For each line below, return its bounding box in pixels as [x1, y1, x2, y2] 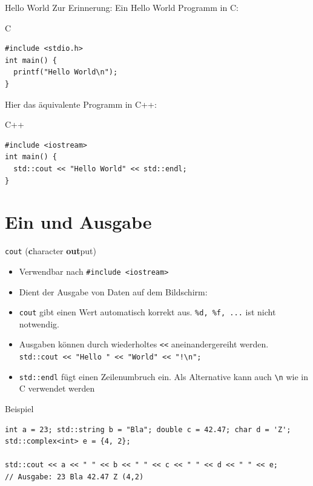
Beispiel [5, 402, 34, 415]
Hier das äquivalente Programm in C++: [5, 97, 157, 110]
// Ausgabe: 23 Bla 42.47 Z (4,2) [5, 472, 144, 481]
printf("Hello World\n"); [13, 68, 118, 77]
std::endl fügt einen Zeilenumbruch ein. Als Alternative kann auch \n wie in [19, 370, 308, 383]
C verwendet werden [19, 382, 95, 395]
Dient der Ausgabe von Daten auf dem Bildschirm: [19, 285, 208, 298]
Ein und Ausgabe [5, 209, 152, 234]
